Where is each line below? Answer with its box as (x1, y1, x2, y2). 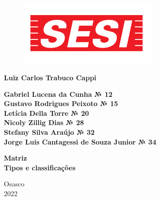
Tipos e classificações (4, 162, 76, 172)
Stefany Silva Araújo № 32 (4, 127, 95, 137)
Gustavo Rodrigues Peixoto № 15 (4, 98, 118, 109)
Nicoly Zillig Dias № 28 (4, 117, 84, 127)
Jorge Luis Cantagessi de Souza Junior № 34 (4, 136, 157, 146)
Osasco (4, 179, 25, 189)
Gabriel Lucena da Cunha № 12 (4, 89, 112, 99)
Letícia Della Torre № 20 (4, 108, 89, 118)
